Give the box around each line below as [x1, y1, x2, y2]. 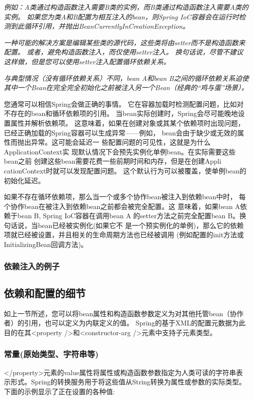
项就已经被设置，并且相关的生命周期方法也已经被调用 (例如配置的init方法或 [4, 229, 244, 240]
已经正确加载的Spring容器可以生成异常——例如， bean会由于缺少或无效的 [4, 127, 237, 137]
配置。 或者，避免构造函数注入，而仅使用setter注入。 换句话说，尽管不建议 [4, 47, 243, 57]
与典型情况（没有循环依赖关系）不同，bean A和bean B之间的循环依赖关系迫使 [4, 73, 249, 83]
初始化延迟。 [4, 175, 45, 185]
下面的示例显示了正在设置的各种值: [4, 386, 115, 396]
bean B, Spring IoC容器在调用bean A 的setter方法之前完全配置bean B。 [17, 210, 239, 221]
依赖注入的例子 [4, 260, 60, 272]
